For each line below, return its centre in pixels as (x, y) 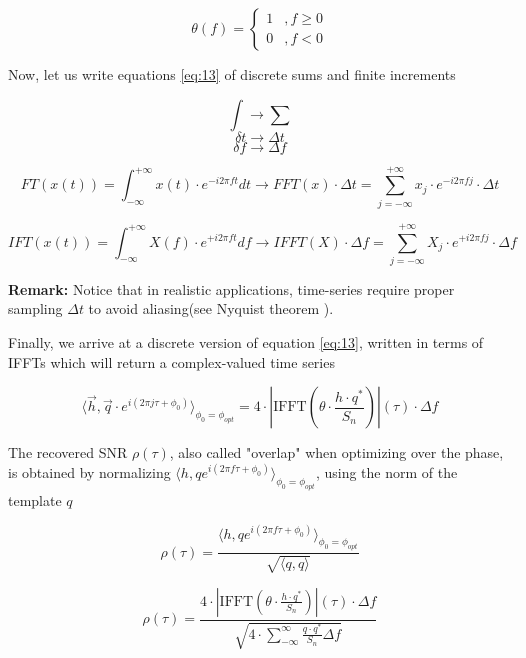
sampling (35, 308)
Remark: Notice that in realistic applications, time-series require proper (231, 288)
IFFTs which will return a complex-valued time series (171, 361)
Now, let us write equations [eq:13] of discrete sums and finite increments (232, 74)
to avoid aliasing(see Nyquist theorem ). (211, 308)
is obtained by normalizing (89, 471)
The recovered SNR (68, 452)
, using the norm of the (386, 471)
